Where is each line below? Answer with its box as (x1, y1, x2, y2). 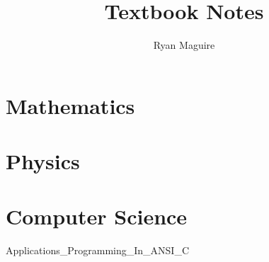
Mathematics (6, 91, 135, 120)
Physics (6, 147, 80, 176)
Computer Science (6, 202, 188, 231)
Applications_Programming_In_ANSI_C (6, 243, 189, 258)
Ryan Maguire (153, 38, 215, 52)
